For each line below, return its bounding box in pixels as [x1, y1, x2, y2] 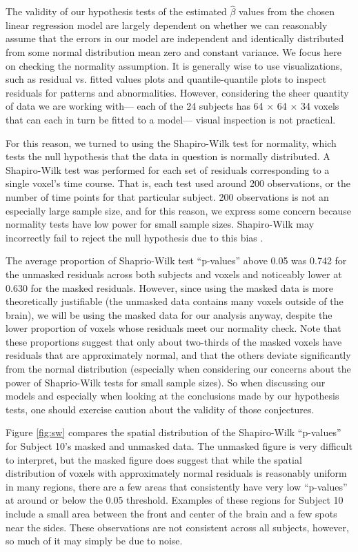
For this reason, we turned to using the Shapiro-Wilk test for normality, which [6, 135, 337, 150]
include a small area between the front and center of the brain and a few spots [6, 506, 337, 520]
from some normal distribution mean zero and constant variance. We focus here [6, 45, 342, 59]
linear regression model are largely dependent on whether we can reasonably [6, 17, 328, 32]
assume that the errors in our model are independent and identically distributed [6, 31, 344, 46]
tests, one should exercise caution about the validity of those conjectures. [6, 402, 315, 416]
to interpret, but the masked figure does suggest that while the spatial [6, 452, 302, 466]
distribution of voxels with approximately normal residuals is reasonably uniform [6, 466, 347, 480]
